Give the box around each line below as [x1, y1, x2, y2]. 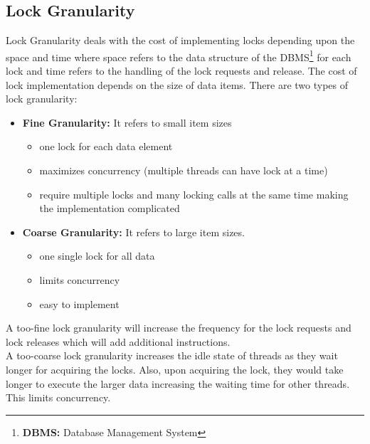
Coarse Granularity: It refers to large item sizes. [22, 224, 245, 239]
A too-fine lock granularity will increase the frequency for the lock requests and [6, 320, 351, 335]
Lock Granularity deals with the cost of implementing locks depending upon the [6, 33, 355, 48]
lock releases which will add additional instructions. [6, 334, 231, 349]
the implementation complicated [39, 201, 180, 216]
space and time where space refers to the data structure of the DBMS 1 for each [6, 47, 351, 64]
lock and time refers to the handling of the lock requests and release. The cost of [6, 63, 357, 78]
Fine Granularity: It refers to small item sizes [22, 115, 232, 129]
